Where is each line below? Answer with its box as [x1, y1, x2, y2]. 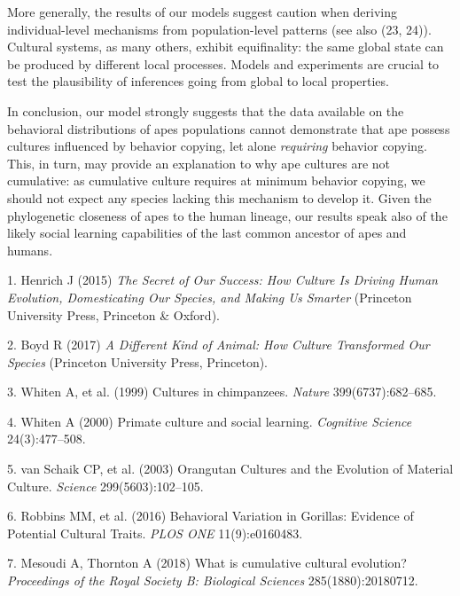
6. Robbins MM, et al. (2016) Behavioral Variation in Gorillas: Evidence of [7, 506, 414, 525]
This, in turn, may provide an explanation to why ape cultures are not [7, 153, 391, 172]
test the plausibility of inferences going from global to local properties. [7, 72, 389, 90]
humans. [7, 240, 53, 259]
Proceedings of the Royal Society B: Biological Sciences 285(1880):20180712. [7, 571, 418, 590]
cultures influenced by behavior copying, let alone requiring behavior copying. [7, 137, 427, 155]
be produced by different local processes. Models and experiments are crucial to [7, 54, 440, 73]
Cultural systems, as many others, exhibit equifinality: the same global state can [7, 37, 444, 56]
